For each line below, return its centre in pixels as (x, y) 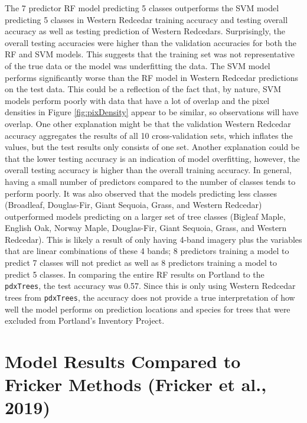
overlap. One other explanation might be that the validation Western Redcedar (148, 123)
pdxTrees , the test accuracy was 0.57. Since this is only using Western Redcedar (150, 286)
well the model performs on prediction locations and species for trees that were (148, 309)
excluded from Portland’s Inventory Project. (85, 320)
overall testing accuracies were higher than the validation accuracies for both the (151, 42)
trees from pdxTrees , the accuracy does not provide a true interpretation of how (150, 297)
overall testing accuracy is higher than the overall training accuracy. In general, (148, 170)
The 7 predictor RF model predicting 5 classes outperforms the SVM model (142, 8)
